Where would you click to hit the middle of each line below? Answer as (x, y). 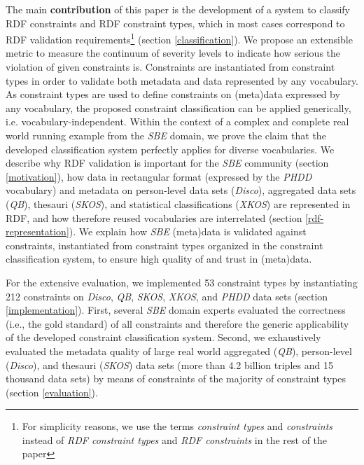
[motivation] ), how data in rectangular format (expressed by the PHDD (159, 176)
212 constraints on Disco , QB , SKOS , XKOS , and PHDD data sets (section (167, 296)
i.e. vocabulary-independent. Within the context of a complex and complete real (177, 122)
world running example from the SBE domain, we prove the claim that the (166, 135)
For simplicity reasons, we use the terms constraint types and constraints (177, 426)
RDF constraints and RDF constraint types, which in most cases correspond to (175, 23)
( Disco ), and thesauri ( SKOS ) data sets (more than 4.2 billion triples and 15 (169, 365)
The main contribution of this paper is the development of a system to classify (178, 9)
